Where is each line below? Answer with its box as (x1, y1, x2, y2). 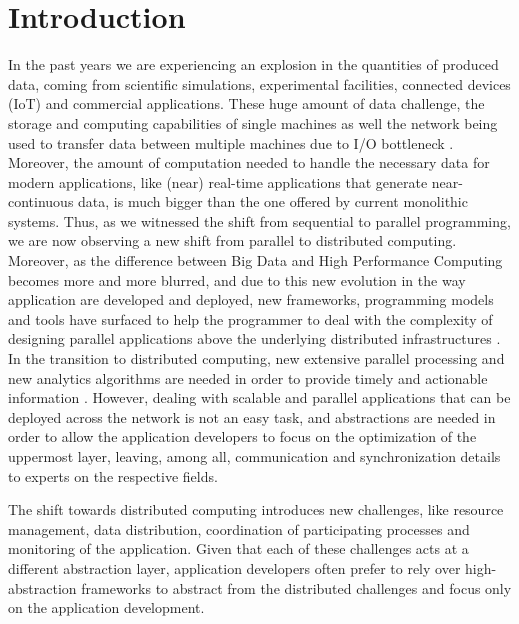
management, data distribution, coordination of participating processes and (8, 518, 470, 539)
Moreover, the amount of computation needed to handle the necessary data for (8, 152, 490, 173)
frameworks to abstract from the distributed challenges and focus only (81, 577, 512, 598)
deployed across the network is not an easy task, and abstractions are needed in (8, 406, 496, 427)
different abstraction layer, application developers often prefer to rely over (8, 557, 461, 578)
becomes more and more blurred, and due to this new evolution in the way (8, 269, 466, 290)
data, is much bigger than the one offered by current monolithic (78, 191, 468, 212)
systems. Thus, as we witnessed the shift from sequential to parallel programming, (8, 210, 511, 231)
